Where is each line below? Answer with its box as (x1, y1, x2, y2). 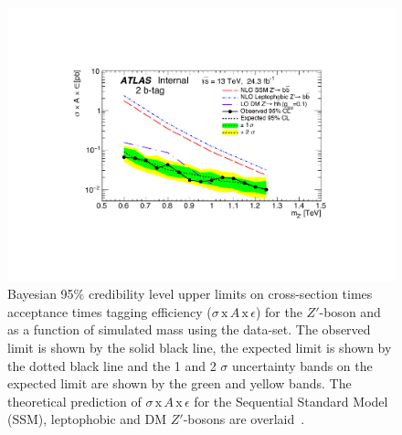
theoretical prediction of (7, 391, 142, 410)
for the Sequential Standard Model (194, 391, 388, 410)
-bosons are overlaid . (183, 409, 305, 429)
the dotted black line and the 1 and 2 (7, 355, 217, 375)
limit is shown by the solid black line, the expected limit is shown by (7, 338, 392, 357)
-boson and (319, 302, 381, 321)
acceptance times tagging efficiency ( (7, 302, 212, 321)
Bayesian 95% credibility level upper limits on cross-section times (7, 284, 373, 303)
